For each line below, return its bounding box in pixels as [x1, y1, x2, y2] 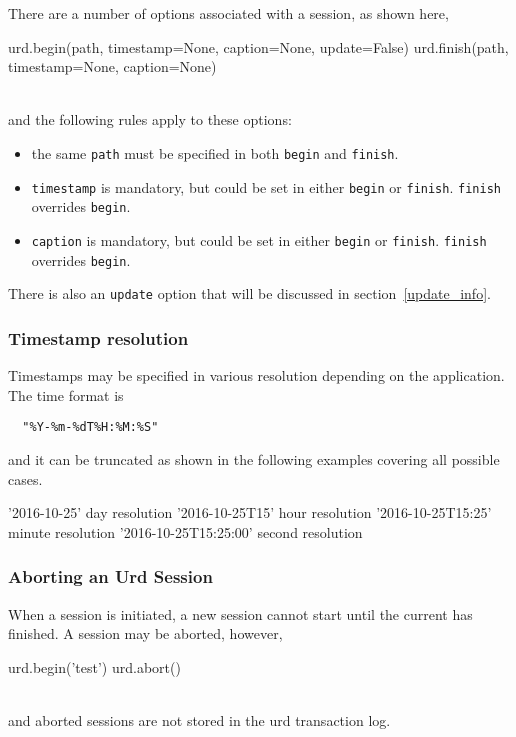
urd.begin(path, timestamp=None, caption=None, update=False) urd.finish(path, [8, 36, 509, 57]
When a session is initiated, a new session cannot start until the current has [8, 603, 473, 624]
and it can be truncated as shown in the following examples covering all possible [8, 448, 500, 469]
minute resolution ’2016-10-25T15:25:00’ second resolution [8, 521, 363, 542]
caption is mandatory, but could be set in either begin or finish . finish [31, 229, 487, 250]
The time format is [8, 384, 124, 405]
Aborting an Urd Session [8, 564, 213, 589]
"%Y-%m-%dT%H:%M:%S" [22, 420, 159, 435]
